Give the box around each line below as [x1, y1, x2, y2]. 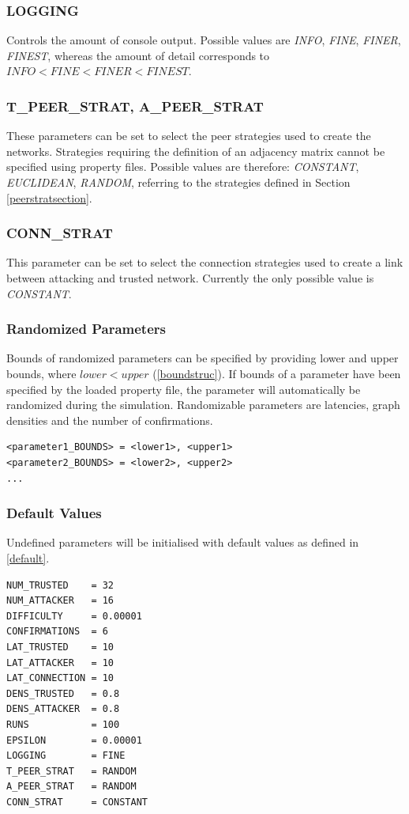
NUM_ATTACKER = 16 [6, 595, 114, 607]
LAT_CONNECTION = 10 [6, 672, 114, 684]
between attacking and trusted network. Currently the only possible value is [6, 270, 374, 286]
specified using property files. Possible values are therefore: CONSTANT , [6, 158, 359, 175]
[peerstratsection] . [6, 189, 92, 206]
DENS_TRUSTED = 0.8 [6, 687, 120, 699]
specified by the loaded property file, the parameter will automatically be [6, 380, 361, 397]
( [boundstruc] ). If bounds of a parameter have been [152, 365, 401, 381]
